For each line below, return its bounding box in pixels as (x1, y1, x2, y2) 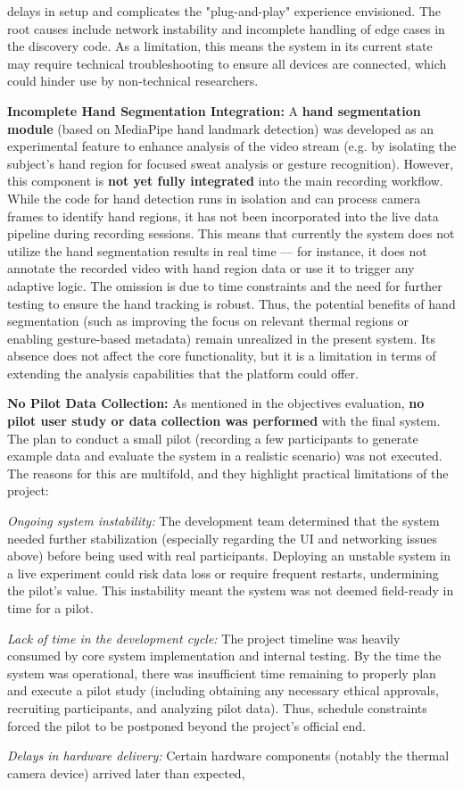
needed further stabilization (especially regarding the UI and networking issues (7, 528, 438, 547)
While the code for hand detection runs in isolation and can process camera (7, 188, 421, 207)
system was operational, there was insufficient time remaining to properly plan (7, 663, 436, 682)
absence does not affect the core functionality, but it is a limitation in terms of (7, 346, 436, 365)
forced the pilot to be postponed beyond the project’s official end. (7, 716, 366, 735)
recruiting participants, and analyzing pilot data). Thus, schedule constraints (7, 698, 427, 717)
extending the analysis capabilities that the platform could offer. (7, 363, 359, 382)
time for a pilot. (7, 599, 94, 617)
